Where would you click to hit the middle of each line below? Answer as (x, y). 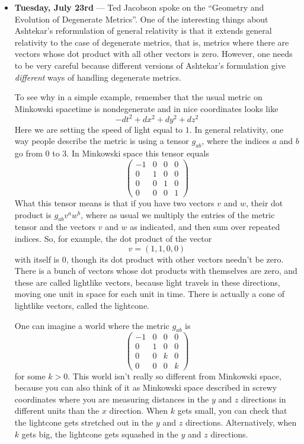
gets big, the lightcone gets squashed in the (100, 434)
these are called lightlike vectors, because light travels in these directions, (147, 282)
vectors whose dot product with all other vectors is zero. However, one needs (153, 54)
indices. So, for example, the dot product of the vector (113, 238)
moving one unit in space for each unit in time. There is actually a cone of (150, 294)
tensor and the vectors (55, 227)
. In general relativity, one (236, 129)
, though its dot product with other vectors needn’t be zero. (175, 259)
